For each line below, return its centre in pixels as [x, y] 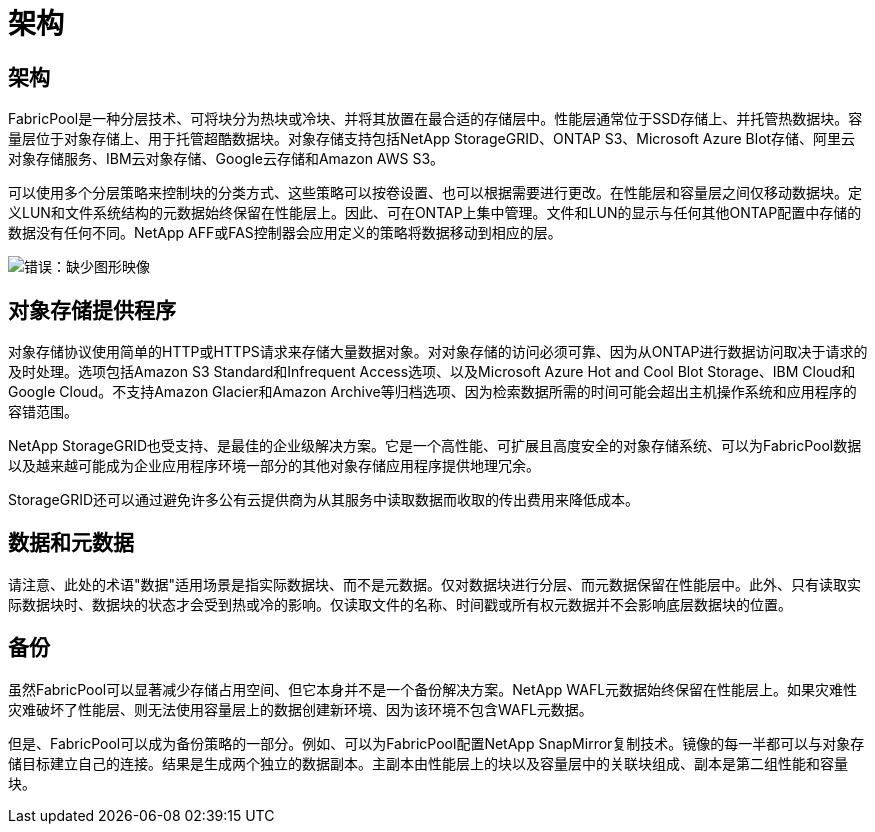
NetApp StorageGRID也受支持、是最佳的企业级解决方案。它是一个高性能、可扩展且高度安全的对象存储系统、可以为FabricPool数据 [435, 446]
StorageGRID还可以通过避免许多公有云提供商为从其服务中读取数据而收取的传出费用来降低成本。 [324, 500]
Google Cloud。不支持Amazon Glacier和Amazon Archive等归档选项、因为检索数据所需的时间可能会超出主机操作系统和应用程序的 [432, 392]
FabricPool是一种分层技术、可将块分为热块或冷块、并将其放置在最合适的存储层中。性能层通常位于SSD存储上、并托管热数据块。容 [435, 119]
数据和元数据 [71, 543]
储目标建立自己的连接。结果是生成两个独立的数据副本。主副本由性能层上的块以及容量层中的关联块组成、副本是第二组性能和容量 [428, 763]
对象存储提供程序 [92, 310]
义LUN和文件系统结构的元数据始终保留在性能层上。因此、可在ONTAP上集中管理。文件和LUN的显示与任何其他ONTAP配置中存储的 [435, 213]
